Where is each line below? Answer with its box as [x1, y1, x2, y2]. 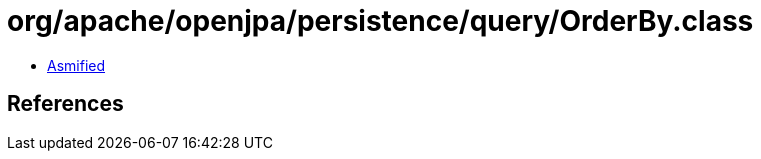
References [7, 91, 124, 117]
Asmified [47, 56, 106, 74]
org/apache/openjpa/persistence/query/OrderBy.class [7, 4, 754, 38]
